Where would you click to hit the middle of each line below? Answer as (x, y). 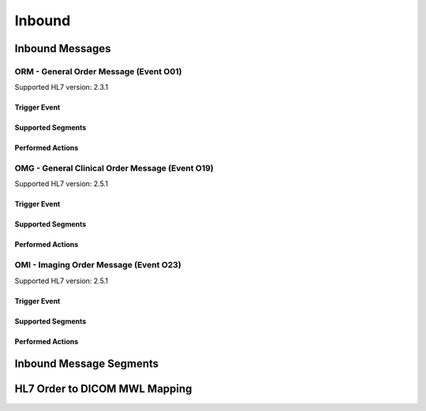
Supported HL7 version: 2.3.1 (62, 88)
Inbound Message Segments (87, 364)
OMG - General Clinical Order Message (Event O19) (114, 168)
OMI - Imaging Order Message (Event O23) (98, 265)
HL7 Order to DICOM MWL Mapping (103, 389)
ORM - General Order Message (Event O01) (98, 71)
